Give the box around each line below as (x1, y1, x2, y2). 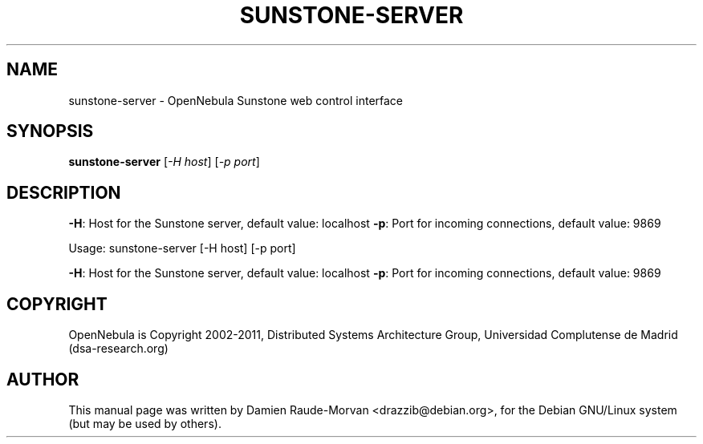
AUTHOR (6, 369, 79, 390)
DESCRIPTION (6, 182, 121, 203)
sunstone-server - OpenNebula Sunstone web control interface (68, 93, 404, 107)
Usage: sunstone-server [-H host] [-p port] (68, 241, 296, 256)
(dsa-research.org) (68, 341, 169, 356)
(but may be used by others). (68, 416, 221, 430)
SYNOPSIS (6, 121, 94, 142)
